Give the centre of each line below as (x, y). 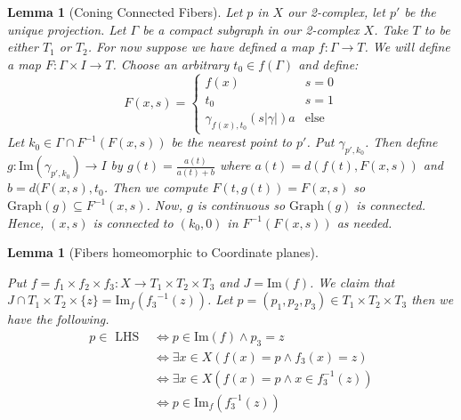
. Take (391, 29)
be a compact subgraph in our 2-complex (251, 29)
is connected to (133, 222)
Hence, (26, 222)
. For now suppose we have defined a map (201, 47)
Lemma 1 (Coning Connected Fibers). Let (125, 12)
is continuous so (241, 205)
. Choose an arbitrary (171, 64)
